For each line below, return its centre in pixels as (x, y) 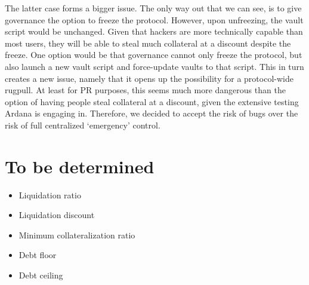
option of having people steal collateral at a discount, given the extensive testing (152, 101)
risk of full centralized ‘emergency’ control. (83, 125)
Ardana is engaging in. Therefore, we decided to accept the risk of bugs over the (152, 113)
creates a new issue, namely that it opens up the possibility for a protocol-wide (149, 78)
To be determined (80, 166)
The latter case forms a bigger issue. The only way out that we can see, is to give (153, 8)
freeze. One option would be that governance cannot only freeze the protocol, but (154, 55)
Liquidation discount (57, 215)
